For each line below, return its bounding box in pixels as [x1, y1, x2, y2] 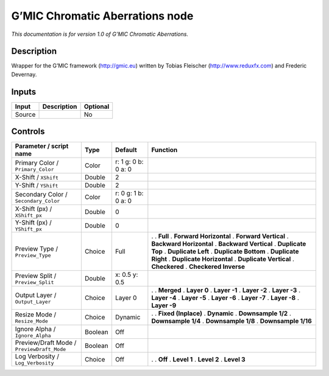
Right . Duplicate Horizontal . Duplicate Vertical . [151, 255, 295, 263]
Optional [83, 102, 110, 111]
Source [15, 110, 36, 119]
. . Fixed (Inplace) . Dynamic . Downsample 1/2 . [151, 309, 292, 318]
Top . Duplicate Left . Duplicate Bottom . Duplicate [151, 247, 299, 256]
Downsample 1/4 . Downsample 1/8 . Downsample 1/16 [151, 317, 312, 326]
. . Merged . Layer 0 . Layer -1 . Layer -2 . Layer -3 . [151, 286, 301, 294]
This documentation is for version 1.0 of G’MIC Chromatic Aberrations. [11, 30, 189, 38]
